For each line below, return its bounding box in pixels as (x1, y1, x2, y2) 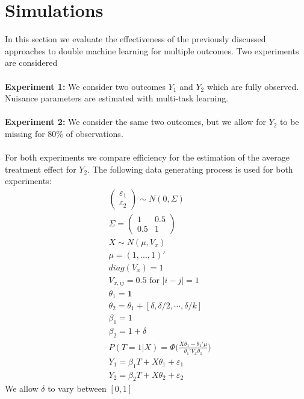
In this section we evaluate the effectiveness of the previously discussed (5, 33, 266, 45)
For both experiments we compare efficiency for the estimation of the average (5, 151, 290, 164)
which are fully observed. (206, 80, 299, 92)
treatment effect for (5, 162, 76, 175)
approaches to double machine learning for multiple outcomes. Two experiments (5, 44, 299, 57)
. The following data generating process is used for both (87, 162, 293, 175)
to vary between (48, 382, 107, 395)
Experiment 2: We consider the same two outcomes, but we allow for (5, 115, 266, 128)
